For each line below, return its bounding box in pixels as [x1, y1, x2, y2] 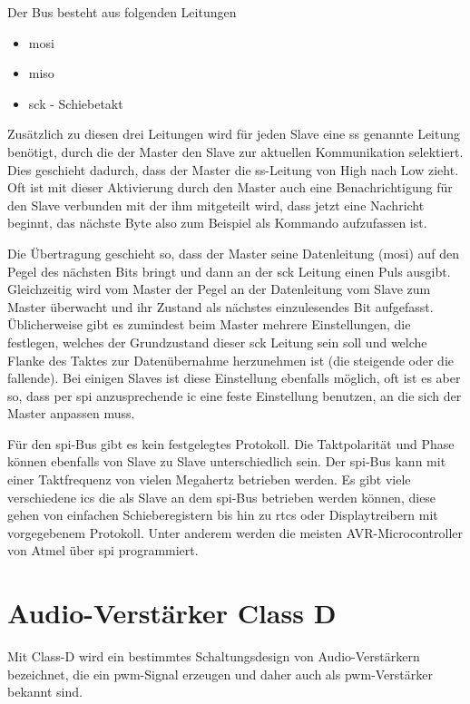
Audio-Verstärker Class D [7, 594, 337, 631]
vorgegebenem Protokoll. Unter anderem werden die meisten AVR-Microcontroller [7, 523, 464, 542]
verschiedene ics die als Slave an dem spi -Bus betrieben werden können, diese [7, 487, 436, 506]
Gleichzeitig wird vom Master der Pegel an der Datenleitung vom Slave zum [7, 279, 431, 298]
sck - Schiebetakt [28, 93, 123, 112]
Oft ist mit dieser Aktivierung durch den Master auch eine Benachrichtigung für [7, 178, 453, 197]
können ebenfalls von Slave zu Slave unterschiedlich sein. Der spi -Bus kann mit [7, 452, 446, 471]
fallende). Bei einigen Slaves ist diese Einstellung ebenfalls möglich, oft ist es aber [7, 368, 461, 387]
